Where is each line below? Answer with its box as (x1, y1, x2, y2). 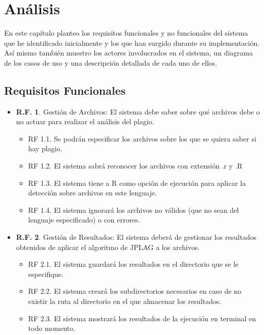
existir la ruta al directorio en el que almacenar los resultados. (28, 296, 221, 306)
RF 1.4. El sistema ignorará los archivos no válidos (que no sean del (28, 204, 239, 215)
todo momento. (28, 323, 76, 333)
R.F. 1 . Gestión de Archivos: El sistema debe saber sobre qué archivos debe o (16, 106, 260, 117)
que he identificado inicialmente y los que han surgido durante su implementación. (4, 37, 260, 48)
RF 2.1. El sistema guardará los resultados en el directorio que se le (28, 259, 239, 269)
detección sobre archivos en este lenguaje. (28, 187, 157, 198)
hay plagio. (28, 143, 62, 154)
